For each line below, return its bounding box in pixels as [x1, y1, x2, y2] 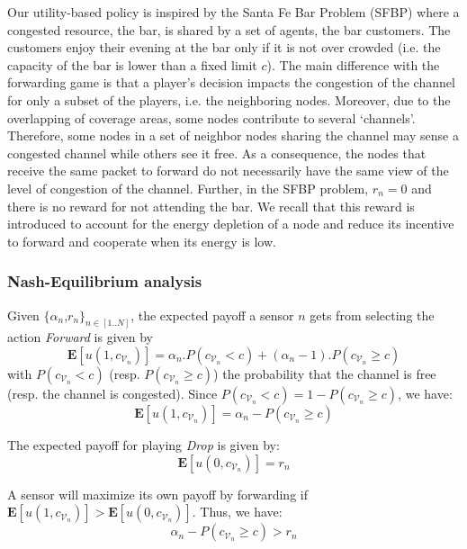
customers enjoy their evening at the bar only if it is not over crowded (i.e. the [7, 38, 441, 57]
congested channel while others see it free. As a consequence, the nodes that [7, 143, 427, 162]
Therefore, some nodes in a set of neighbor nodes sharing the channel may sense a [7, 126, 459, 145]
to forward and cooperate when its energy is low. [7, 231, 276, 250]
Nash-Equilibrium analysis [7, 270, 202, 292]
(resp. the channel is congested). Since [7, 383, 218, 402]
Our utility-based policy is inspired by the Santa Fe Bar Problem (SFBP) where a [7, 3, 460, 21]
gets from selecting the [310, 305, 435, 324]
